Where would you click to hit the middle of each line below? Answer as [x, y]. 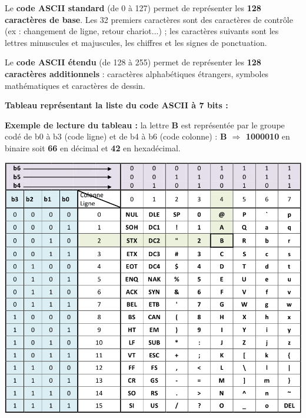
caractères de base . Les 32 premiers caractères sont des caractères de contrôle [149, 19]
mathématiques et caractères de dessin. [75, 85]
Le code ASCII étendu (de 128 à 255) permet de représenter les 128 [133, 62]
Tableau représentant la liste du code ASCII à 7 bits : [117, 105]
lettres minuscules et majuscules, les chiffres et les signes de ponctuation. [136, 42]
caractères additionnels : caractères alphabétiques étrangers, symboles [137, 73]
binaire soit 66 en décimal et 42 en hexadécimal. [93, 147]
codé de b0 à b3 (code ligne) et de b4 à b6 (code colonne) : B [116, 136]
